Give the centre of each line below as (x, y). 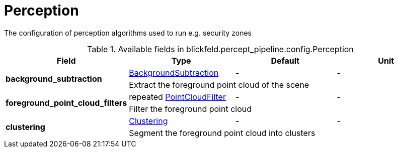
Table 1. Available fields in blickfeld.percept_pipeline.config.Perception (220, 49)
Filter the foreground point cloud (190, 109)
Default (285, 60)
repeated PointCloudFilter (177, 97)
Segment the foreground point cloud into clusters (222, 133)
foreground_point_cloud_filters (66, 103)
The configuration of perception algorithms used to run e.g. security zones (128, 33)
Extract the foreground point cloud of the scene (219, 85)
